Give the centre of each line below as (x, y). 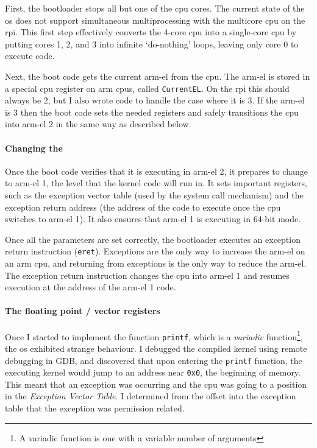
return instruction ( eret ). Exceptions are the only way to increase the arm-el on (155, 251)
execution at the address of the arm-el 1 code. (91, 287)
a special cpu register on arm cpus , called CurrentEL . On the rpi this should (147, 88)
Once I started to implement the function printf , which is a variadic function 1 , (154, 335)
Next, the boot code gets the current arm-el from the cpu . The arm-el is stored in (158, 76)
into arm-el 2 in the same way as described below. (98, 124)
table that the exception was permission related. (95, 408)
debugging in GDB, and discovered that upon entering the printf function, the (154, 360)
